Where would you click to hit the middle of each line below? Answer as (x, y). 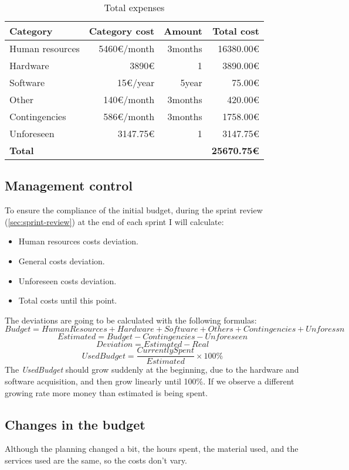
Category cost (122, 31)
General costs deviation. (62, 260)
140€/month (129, 99)
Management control (69, 185)
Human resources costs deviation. (78, 241)
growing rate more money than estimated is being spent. (106, 392)
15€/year (136, 82)
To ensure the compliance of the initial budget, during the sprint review (134, 210)
